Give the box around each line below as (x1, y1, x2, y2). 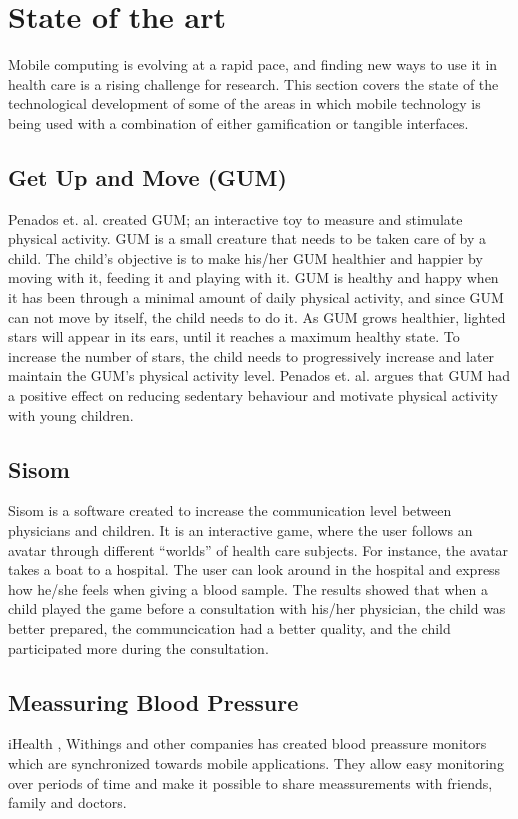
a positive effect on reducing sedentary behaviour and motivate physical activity (8, 385, 498, 406)
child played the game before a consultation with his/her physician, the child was (8, 598, 506, 619)
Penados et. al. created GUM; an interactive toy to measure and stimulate (8, 208, 463, 229)
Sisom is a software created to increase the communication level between (8, 500, 452, 521)
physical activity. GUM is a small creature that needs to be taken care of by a (8, 228, 487, 249)
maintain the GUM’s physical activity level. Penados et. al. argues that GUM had (8, 365, 511, 386)
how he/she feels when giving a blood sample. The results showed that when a (8, 578, 488, 599)
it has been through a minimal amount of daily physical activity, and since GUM (8, 287, 504, 308)
